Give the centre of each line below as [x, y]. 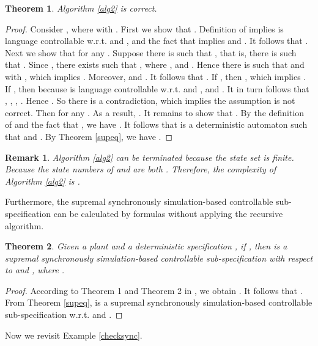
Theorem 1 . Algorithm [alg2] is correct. [81, 8]
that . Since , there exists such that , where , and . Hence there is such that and [155, 64]
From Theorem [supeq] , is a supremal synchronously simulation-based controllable [159, 302]
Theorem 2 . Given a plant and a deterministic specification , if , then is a [146, 246]
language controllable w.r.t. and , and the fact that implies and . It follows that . [157, 41]
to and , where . [35, 270]
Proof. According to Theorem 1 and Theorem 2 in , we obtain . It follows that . [154, 290]
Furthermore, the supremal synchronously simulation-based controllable [139, 201]
